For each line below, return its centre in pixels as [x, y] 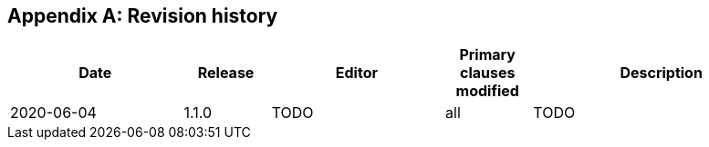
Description [661, 73]
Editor [356, 73]
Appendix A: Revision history [143, 16]
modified [487, 91]
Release [226, 73]
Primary [487, 55]
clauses [487, 73]
